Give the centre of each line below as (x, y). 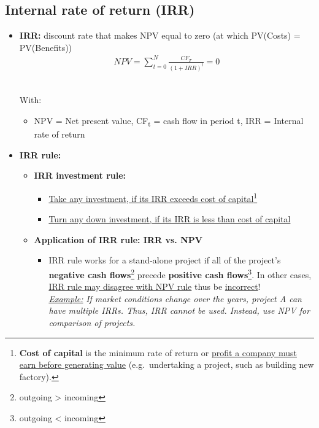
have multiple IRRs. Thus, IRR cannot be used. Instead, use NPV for (179, 310)
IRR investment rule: (80, 175)
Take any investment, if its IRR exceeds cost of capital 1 (153, 197)
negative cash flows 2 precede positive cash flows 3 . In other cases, (180, 273)
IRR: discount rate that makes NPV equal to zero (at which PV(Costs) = (160, 35)
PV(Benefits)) (46, 47)
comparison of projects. (92, 322)
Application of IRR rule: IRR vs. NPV (118, 239)
